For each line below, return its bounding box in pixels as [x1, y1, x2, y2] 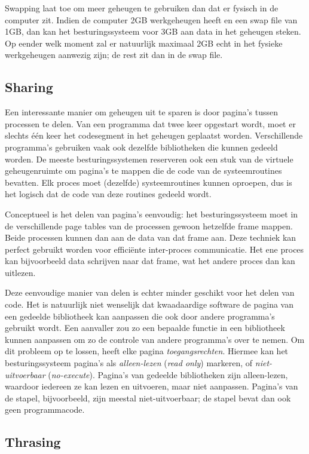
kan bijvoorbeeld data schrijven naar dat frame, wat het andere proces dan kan [5, 254, 295, 267]
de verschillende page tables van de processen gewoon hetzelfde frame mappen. [5, 219, 293, 232]
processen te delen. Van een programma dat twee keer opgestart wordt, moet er [5, 117, 296, 130]
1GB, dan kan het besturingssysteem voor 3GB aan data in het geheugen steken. [5, 25, 301, 38]
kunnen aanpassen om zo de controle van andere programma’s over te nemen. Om [5, 333, 305, 345]
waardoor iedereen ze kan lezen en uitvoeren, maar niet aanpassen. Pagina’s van [5, 380, 298, 392]
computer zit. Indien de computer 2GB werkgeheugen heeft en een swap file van [5, 13, 298, 26]
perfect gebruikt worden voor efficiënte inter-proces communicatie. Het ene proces [5, 243, 304, 255]
